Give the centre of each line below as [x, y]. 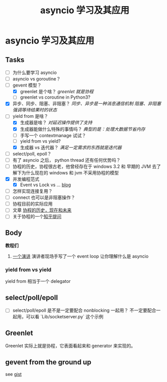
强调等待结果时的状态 [35, 110]
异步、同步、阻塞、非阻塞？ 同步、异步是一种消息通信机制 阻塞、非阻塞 [87, 104]
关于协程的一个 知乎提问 [37, 217]
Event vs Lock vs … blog [45, 185]
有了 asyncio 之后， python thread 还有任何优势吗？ [67, 160]
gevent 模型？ [27, 85]
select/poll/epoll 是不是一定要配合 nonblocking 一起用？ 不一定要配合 [84, 310]
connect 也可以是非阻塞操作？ [44, 197]
